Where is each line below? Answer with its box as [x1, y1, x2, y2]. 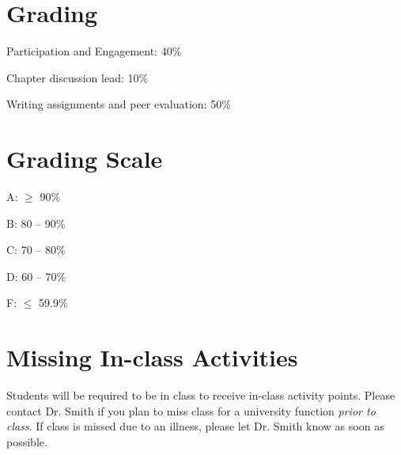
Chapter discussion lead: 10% [6, 69, 149, 85]
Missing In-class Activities [6, 341, 298, 373]
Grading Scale [6, 142, 163, 175]
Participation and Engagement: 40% [6, 43, 182, 59]
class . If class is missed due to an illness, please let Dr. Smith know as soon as [6, 418, 384, 434]
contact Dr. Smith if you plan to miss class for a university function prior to [6, 402, 376, 419]
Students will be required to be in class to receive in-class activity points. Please [6, 387, 395, 404]
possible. [6, 433, 47, 449]
